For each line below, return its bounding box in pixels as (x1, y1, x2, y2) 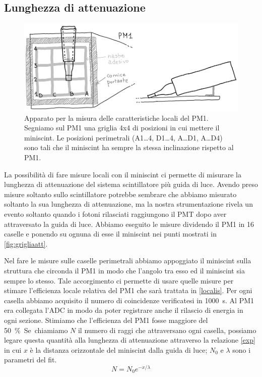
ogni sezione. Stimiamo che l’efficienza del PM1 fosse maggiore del (4, 314, 208, 325)
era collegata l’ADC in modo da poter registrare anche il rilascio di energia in (4, 305, 243, 315)
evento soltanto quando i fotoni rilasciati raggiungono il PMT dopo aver (4, 209, 227, 219)
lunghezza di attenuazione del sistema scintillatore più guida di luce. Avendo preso (4, 179, 258, 190)
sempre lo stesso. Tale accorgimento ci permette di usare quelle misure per (4, 275, 234, 286)
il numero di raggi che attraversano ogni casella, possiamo (78, 324, 256, 335)
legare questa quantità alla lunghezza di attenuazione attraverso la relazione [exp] (4, 335, 255, 345)
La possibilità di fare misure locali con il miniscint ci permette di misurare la (4, 169, 241, 179)
